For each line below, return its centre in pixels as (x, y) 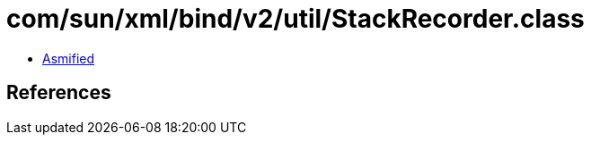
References (59, 93)
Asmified (69, 58)
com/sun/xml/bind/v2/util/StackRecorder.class (295, 19)
